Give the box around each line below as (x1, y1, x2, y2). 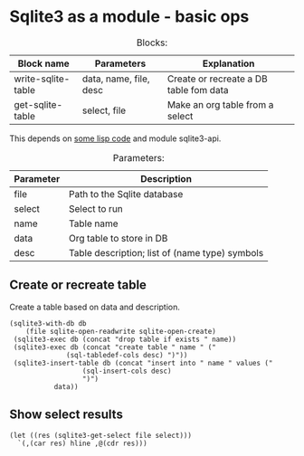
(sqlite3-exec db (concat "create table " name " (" (13, 342, 217, 352)
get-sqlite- (14, 98, 63, 110)
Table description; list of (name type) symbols (68, 246, 264, 259)
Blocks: (136, 36, 168, 49)
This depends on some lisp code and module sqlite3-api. (9, 133, 222, 144)
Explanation (202, 57, 255, 70)
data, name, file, (81, 72, 151, 85)
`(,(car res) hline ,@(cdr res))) (17, 439, 147, 448)
